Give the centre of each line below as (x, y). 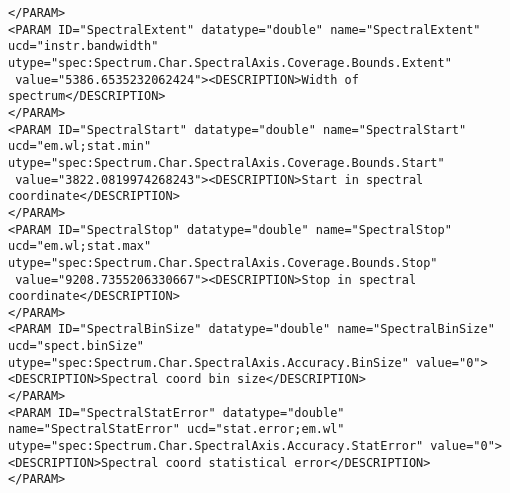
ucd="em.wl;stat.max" (80, 246)
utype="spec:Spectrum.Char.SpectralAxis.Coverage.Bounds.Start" (226, 162)
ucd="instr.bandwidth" (83, 46)
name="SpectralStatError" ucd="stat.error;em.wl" (176, 429)
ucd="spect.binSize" (76, 346)
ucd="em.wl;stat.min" (80, 146)
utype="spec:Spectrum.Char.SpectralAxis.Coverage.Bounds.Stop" (223, 262)
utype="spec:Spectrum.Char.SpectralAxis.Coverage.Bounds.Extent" (230, 62)
